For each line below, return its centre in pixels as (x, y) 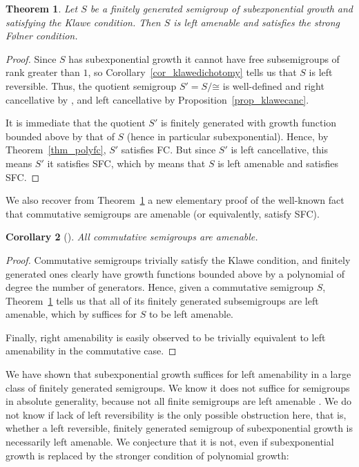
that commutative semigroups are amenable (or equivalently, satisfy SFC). (163, 213)
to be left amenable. (191, 314)
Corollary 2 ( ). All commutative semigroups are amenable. (132, 237)
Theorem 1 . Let (42, 8)
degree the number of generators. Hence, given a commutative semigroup (159, 287)
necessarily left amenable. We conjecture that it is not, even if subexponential (170, 442)
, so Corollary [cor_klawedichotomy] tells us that (192, 72)
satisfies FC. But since (168, 150)
